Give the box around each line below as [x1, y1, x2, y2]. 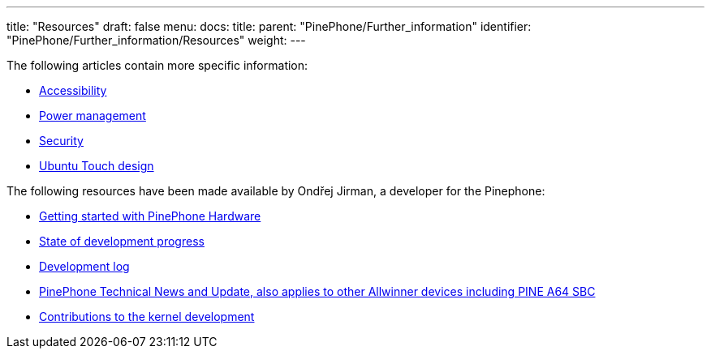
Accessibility [39, 83, 107, 97]
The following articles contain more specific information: [6, 58, 308, 72]
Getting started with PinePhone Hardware [39, 209, 261, 223]
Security [39, 134, 84, 148]
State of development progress [39, 234, 205, 248]
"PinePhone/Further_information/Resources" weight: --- [6, 33, 306, 47]
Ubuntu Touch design [39, 159, 154, 173]
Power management [39, 109, 146, 122]
